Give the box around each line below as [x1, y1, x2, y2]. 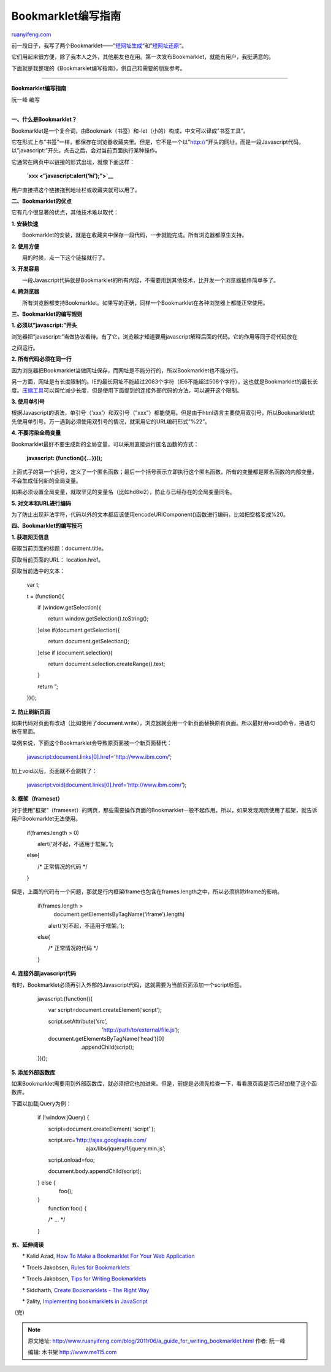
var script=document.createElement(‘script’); [48, 1006, 162, 1014]
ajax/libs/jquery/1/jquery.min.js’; [85, 1145, 165, 1152]
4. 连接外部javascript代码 [11, 970, 77, 977]
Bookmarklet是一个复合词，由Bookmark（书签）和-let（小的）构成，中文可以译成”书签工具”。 [11, 127, 249, 135]
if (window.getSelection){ [37, 604, 101, 611]
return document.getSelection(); [48, 638, 130, 645]
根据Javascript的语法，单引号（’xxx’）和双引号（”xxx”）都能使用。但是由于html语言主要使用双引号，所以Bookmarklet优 [11, 409, 315, 417]
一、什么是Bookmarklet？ [11, 116, 77, 123]
